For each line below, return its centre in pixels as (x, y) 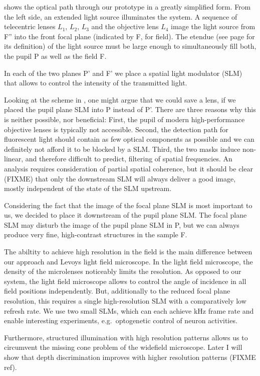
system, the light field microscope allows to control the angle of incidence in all (125, 281)
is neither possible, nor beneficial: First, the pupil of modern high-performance (124, 119)
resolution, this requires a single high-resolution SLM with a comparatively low (125, 301)
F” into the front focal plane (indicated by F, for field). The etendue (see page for (129, 36)
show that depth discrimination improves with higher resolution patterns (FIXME (130, 357)
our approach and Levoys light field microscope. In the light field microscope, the (128, 261)
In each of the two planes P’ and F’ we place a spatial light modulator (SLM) (123, 73)
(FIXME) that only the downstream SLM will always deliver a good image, (120, 178)
